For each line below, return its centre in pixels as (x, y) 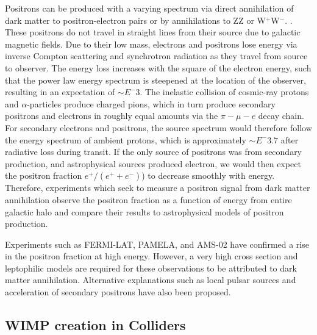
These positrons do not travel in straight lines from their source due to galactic (153, 32)
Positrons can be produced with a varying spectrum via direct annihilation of (149, 8)
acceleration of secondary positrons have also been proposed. (118, 292)
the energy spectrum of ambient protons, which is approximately (126, 139)
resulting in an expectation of (60, 92)
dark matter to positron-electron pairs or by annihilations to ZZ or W (135, 20)
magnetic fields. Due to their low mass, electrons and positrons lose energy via (151, 44)
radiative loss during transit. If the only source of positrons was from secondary (154, 152)
